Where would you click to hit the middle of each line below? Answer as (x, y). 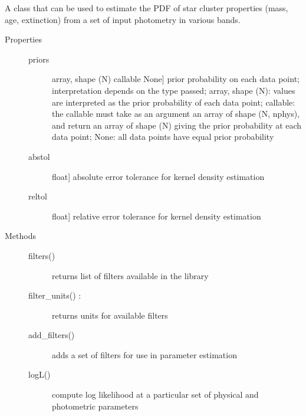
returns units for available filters (110, 315)
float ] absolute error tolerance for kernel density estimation (158, 176)
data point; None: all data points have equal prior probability (163, 137)
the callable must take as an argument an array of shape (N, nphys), (176, 114)
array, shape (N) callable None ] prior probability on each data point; (176, 79)
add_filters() (52, 335)
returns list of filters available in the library (130, 275)
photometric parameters (95, 406)
